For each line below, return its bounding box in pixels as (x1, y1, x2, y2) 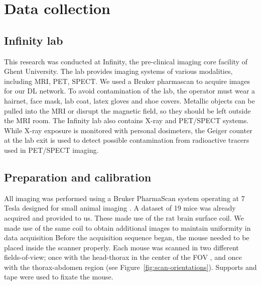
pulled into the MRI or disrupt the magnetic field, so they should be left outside (4, 105, 251, 116)
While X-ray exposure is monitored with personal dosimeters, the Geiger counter (4, 125, 252, 135)
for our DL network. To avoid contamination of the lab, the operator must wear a (4, 85, 255, 96)
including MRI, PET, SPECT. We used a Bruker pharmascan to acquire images (4, 75, 250, 86)
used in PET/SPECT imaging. (4, 144, 99, 155)
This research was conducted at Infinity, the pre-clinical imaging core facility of (4, 56, 247, 66)
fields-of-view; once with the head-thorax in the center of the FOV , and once (4, 252, 242, 262)
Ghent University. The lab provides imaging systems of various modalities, (4, 66, 233, 76)
